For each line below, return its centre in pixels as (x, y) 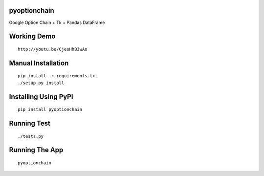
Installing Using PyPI (41, 97)
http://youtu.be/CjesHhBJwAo (53, 49)
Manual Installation (39, 63)
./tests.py (31, 136)
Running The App (36, 150)
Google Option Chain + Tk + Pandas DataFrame (57, 22)
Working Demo (32, 36)
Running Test (30, 123)
